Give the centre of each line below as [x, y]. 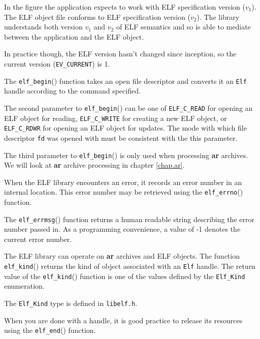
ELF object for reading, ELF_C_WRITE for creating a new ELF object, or [116, 118]
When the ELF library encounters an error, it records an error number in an [123, 182]
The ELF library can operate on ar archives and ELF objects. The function [122, 256]
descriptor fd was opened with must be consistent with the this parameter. [121, 137]
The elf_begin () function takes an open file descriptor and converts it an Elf [125, 81]
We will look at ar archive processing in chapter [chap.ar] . [94, 165]
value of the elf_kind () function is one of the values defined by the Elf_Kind [125, 276]
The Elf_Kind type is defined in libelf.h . [71, 303]
